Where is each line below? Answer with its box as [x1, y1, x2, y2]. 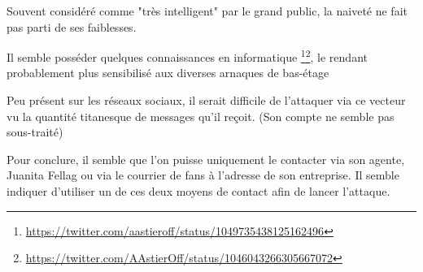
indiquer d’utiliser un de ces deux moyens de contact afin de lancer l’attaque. [7, 183, 390, 199]
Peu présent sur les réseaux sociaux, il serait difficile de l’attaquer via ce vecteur [7, 92, 406, 109]
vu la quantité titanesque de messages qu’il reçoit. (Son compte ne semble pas [7, 107, 395, 124]
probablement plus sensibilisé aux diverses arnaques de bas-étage [7, 64, 329, 81]
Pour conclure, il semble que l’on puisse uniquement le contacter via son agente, [7, 150, 405, 167]
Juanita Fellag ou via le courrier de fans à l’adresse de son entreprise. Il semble [7, 166, 399, 183]
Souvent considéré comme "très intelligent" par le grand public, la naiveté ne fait [7, 2, 408, 19]
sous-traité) [7, 123, 63, 140]
